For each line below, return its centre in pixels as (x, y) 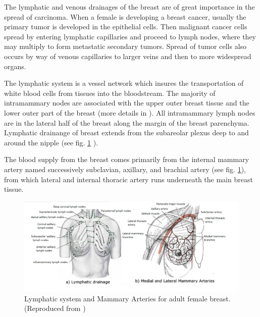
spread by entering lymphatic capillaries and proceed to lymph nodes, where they (130, 36)
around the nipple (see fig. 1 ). (51, 142)
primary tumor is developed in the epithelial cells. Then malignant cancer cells (126, 27)
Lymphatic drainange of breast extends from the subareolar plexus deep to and (126, 133)
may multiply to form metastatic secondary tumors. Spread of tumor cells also (125, 46)
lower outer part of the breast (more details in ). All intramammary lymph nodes (130, 112)
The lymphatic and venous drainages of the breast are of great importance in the (129, 7)
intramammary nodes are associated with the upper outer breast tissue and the (127, 103)
